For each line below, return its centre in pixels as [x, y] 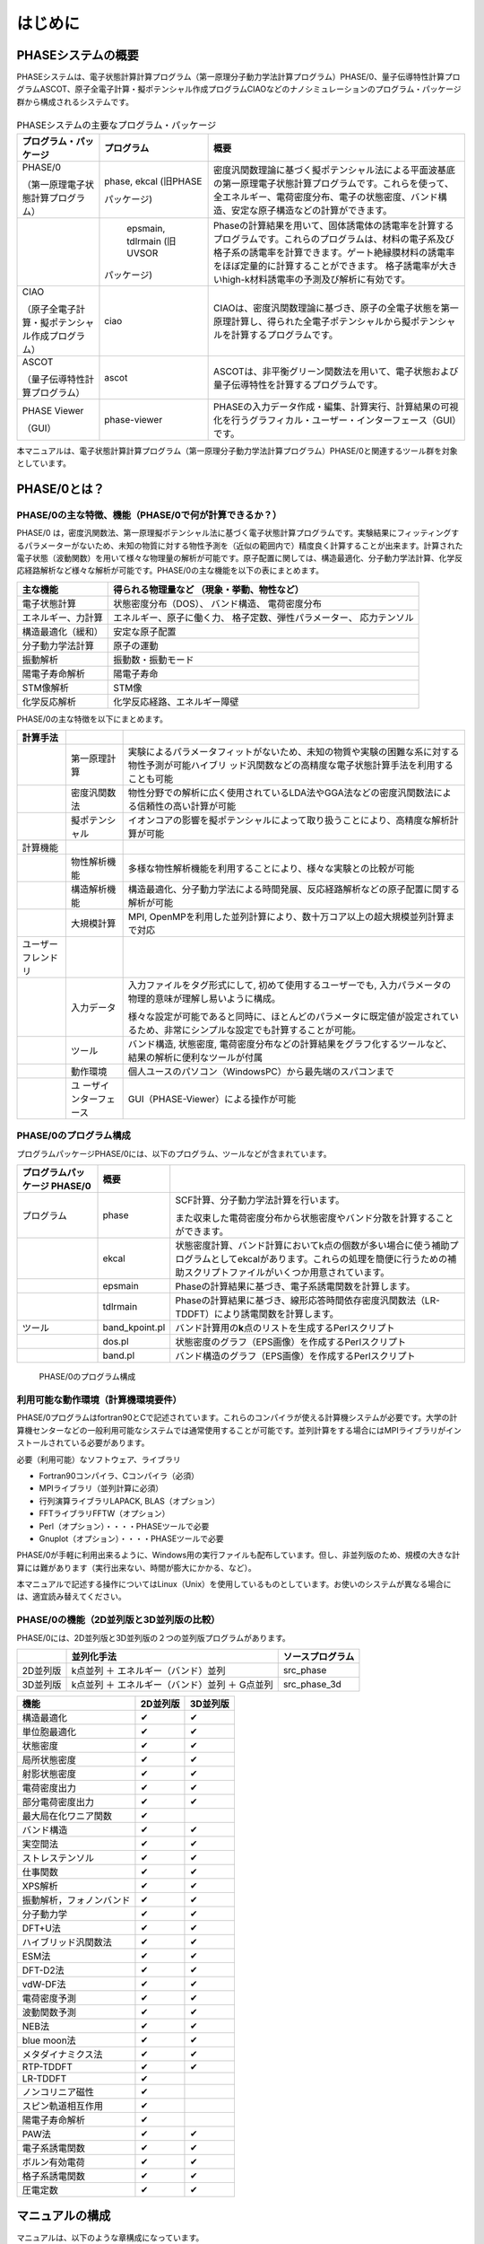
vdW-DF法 [44, 1984]
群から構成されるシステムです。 [75, 101]
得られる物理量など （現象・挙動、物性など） [209, 590]
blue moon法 [49, 2040]
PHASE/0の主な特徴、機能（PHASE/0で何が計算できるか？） [149, 514]
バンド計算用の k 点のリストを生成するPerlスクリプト [285, 1328]
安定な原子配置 [145, 631]
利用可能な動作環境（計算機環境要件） [99, 1400]
